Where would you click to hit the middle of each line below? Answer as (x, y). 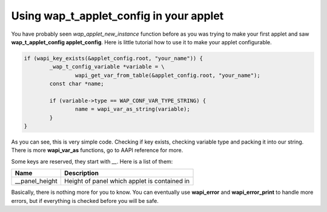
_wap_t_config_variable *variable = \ (107, 67)
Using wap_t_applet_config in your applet (117, 16)
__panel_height (36, 181)
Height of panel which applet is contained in (127, 181)
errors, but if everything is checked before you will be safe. (85, 200)
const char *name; (77, 84)
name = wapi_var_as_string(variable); (132, 109)
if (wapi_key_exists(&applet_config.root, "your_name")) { (113, 58)
